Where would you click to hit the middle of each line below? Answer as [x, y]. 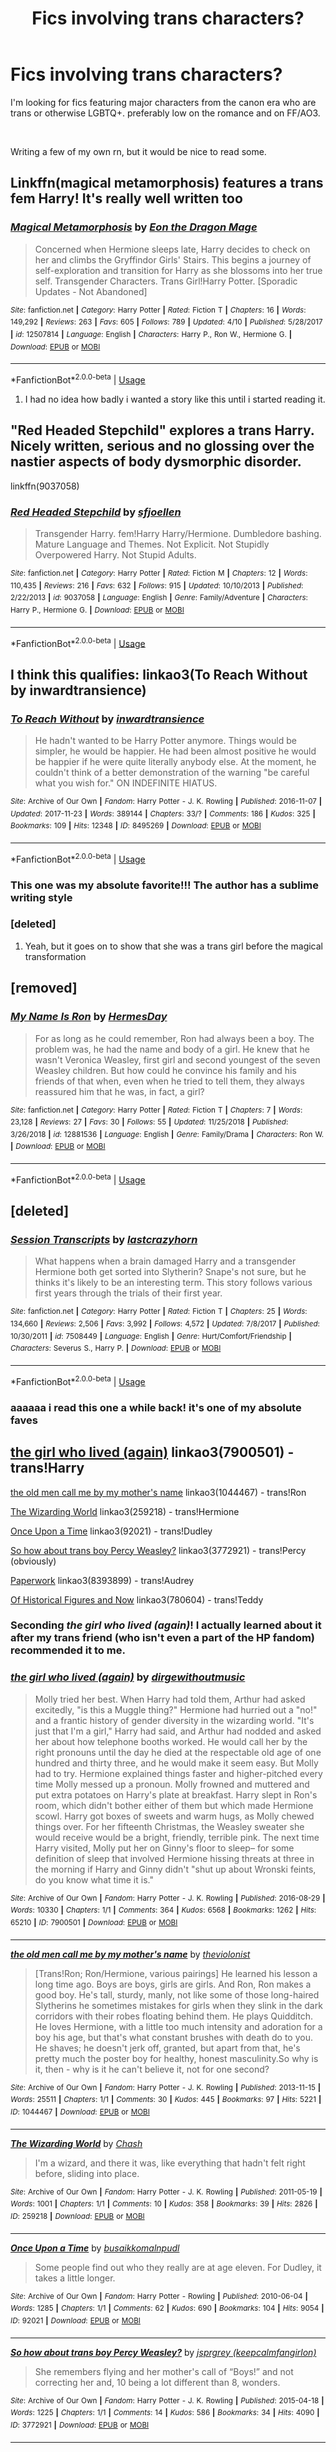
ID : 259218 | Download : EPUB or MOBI [77, 2216]
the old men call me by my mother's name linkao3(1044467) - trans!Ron [158, 1492]
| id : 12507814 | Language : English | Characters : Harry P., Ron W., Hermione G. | [151, 334]
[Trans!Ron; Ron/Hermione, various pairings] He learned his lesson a [176, 1973]
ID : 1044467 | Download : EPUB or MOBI [80, 2112]
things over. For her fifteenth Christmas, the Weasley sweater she [169, 1826]
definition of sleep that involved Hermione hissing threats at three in [174, 1858]
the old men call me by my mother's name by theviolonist [130, 1954]
